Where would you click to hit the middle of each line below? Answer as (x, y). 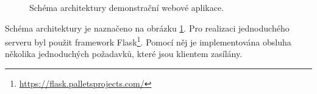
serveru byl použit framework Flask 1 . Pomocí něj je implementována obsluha (148, 41)
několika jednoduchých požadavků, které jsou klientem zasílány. (124, 54)
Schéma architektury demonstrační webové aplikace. (127, 7)
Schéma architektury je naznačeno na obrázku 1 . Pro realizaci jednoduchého (147, 28)
